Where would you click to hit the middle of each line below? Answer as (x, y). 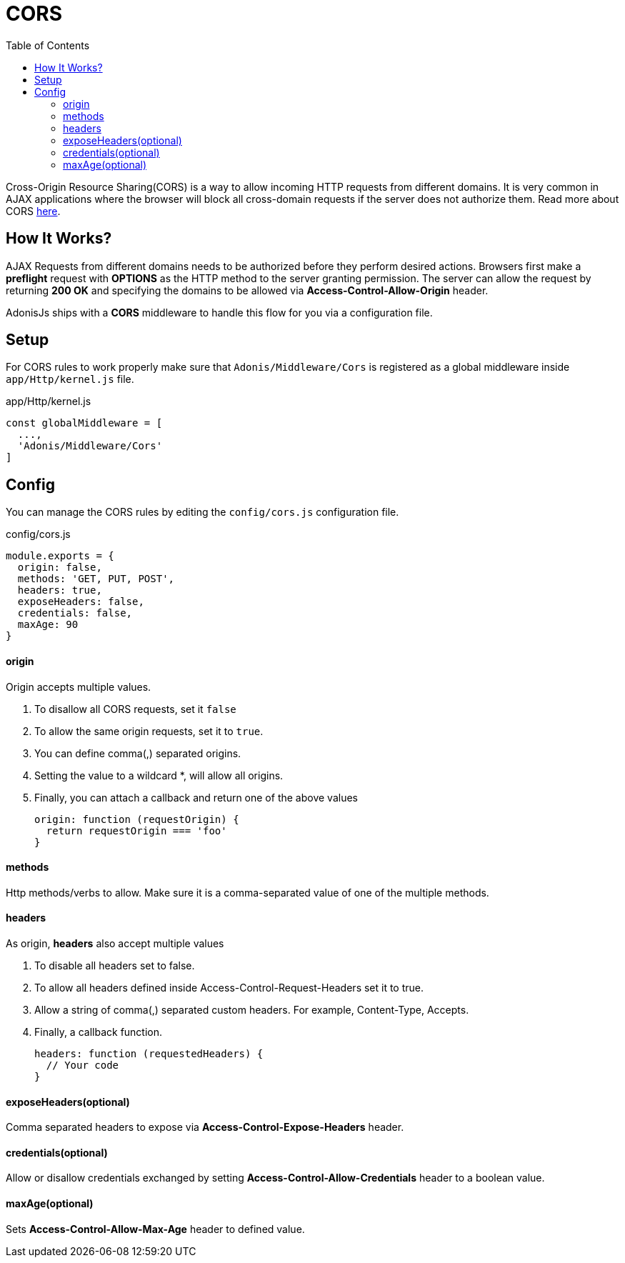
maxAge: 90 (48, 625)
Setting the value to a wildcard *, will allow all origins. (159, 775)
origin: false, (60, 568)
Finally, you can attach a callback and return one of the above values (196, 797)
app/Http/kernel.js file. (70, 379)
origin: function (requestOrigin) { (137, 819)
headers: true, (60, 590)
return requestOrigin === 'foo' (136, 830)
